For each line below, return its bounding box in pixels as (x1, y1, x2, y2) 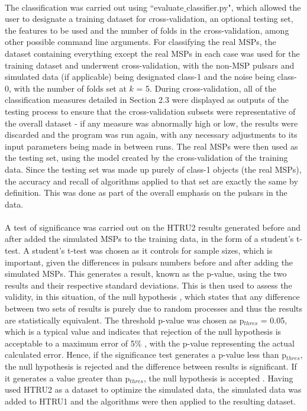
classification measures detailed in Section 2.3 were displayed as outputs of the (5, 93, 289, 106)
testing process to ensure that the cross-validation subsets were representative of (5, 105, 296, 117)
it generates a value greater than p (5, 371, 130, 384)
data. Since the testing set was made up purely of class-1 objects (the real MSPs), (5, 163, 302, 175)
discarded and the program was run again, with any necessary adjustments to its (5, 128, 298, 141)
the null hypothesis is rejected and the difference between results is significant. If (5, 360, 297, 372)
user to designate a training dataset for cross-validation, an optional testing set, (5, 12, 293, 25)
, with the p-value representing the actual (144, 336, 295, 349)
